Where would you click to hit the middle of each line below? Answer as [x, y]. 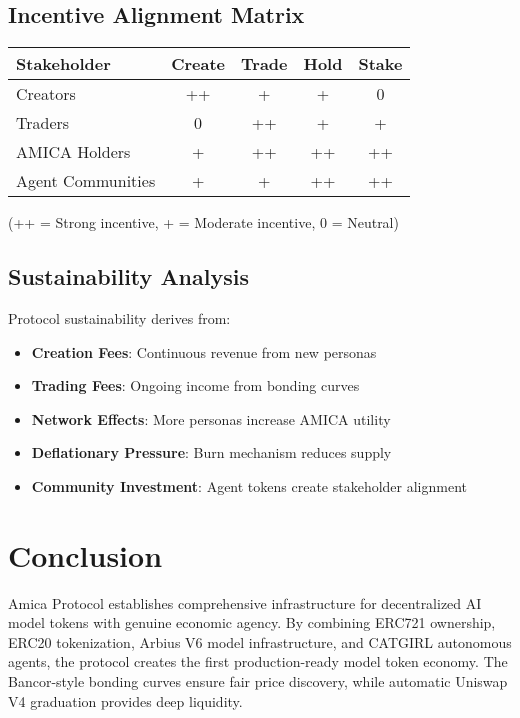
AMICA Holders [73, 152]
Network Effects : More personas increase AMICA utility [211, 418]
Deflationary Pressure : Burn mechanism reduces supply [211, 452]
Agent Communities [86, 181]
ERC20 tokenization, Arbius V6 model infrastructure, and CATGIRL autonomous [260, 641]
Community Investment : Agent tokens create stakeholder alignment [249, 485]
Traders [43, 123]
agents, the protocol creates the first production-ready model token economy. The [258, 661]
